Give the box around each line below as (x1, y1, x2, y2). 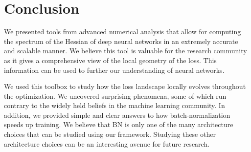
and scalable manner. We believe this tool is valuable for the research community (4, 45, 247, 56)
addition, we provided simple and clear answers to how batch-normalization (4, 109, 230, 120)
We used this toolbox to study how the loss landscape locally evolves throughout (4, 81, 246, 91)
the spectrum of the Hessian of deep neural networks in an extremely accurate (4, 36, 238, 46)
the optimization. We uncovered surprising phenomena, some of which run (4, 90, 227, 101)
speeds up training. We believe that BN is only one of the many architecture (4, 119, 233, 130)
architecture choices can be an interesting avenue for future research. (4, 138, 210, 149)
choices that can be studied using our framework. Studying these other (4, 129, 216, 139)
